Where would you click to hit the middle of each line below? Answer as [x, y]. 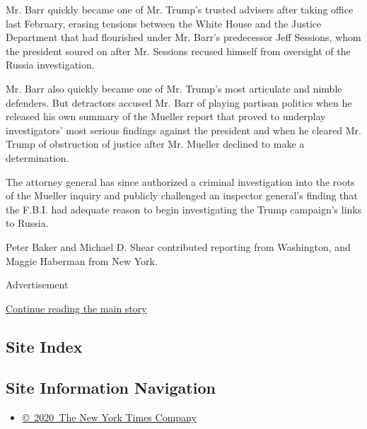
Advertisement [37, 284]
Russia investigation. [50, 65]
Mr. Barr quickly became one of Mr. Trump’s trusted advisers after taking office [180, 9]
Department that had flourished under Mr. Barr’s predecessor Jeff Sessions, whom [183, 37]
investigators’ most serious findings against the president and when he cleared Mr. [183, 130]
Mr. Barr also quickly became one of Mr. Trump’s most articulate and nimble [174, 88]
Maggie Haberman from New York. [82, 260]
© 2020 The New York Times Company [109, 417]
